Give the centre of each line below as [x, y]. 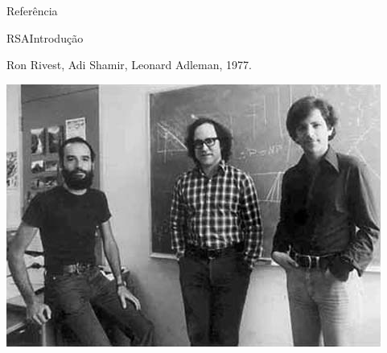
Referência [32, 10]
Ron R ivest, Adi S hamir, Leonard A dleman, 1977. [129, 65]
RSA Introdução [45, 37]
